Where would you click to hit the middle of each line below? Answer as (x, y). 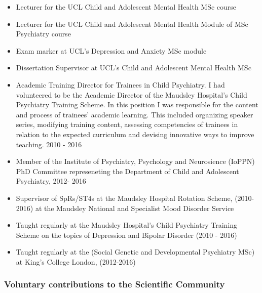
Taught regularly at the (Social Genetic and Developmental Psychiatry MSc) (135, 252)
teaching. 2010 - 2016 (49, 144)
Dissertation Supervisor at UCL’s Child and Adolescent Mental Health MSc (134, 68)
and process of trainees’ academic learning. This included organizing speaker (135, 114)
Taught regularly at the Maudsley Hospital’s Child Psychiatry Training (127, 225)
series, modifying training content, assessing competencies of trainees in (127, 124)
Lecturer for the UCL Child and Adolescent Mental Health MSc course (126, 7)
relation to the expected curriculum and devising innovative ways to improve (135, 134)
